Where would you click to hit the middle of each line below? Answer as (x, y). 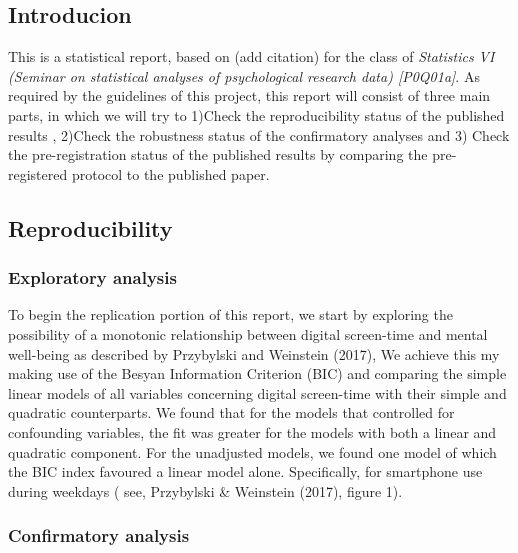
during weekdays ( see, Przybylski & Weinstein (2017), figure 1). (205, 490)
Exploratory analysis (92, 277)
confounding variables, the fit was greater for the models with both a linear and (252, 431)
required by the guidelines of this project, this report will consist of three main (249, 95)
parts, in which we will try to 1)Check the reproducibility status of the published (256, 114)
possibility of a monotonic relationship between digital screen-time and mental (248, 333)
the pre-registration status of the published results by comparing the (218, 154)
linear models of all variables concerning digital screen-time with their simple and (257, 392)
